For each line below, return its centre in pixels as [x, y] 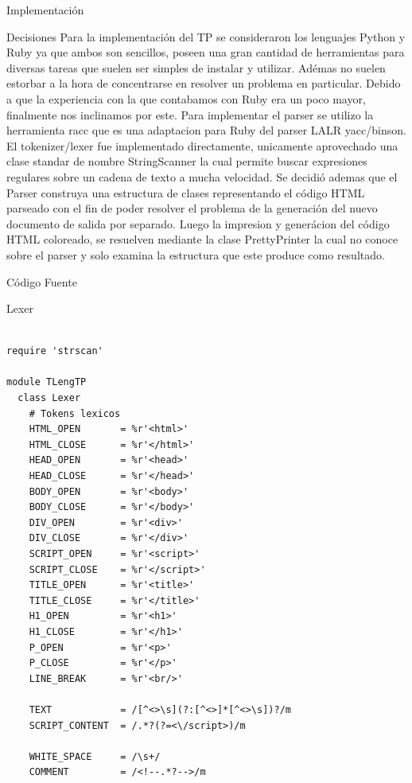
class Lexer [49, 398]
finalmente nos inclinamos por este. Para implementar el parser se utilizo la [190, 114]
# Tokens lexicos [75, 413]
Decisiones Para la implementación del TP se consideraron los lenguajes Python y [206, 36]
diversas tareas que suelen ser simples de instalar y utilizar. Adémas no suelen [196, 67]
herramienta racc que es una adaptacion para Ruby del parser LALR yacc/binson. [206, 130]
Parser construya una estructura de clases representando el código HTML [186, 192]
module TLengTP [47, 382]
